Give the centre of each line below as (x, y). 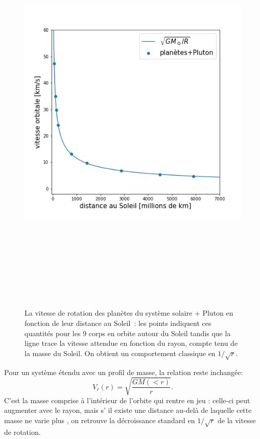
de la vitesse (237, 420)
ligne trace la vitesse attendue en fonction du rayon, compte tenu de (131, 343)
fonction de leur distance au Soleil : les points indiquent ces (118, 323)
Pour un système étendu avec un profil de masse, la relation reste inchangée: (124, 372)
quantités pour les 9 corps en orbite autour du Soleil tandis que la (128, 333)
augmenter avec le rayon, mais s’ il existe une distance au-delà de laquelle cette (128, 410)
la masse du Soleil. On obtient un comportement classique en (120, 353)
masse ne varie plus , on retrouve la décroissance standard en (100, 420)
